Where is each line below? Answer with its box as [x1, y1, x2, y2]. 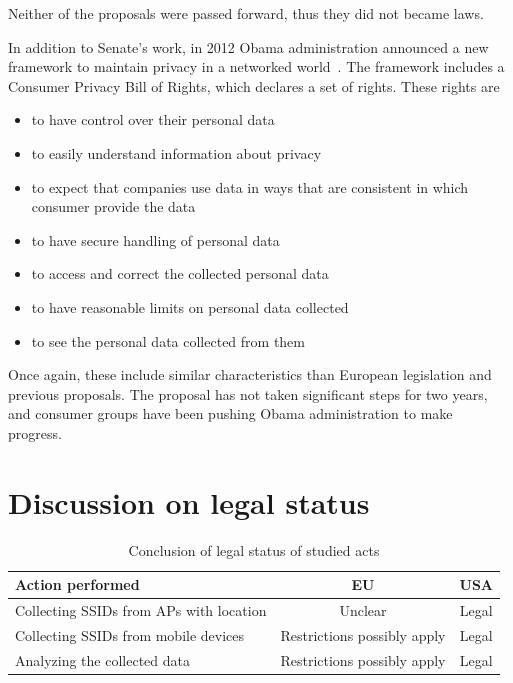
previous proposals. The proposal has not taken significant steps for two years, [8, 383, 488, 404]
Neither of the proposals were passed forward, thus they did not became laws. [8, 3, 484, 23]
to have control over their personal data [31, 109, 275, 130]
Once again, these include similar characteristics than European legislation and [8, 364, 492, 385]
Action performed [15, 574, 140, 595]
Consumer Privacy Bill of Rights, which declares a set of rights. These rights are [8, 75, 500, 96]
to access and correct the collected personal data [31, 263, 329, 284]
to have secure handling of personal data [31, 229, 280, 250]
